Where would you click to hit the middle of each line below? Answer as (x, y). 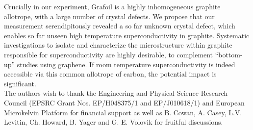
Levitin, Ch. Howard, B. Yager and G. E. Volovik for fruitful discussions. (114, 122)
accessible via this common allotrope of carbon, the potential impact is (110, 74)
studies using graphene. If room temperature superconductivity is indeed (126, 64)
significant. (20, 83)
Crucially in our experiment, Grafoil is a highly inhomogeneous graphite (112, 6)
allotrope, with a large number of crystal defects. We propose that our (109, 16)
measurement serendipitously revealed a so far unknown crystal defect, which (120, 26)
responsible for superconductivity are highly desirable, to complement (108, 54)
